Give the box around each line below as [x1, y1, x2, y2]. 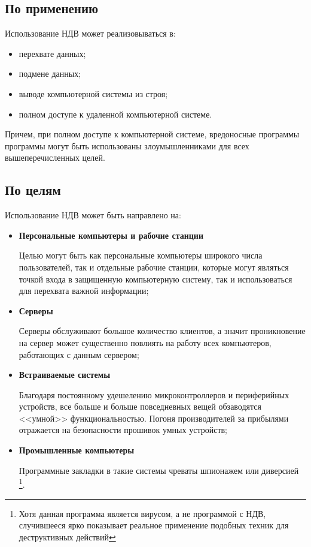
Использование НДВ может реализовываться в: [5, 27, 176, 40]
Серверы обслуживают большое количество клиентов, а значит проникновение [19, 324, 306, 337]
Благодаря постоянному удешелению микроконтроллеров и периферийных [19, 388, 289, 401]
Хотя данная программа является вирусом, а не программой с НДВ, [19, 507, 266, 519]
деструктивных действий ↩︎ [19, 530, 116, 543]
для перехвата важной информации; [19, 284, 149, 297]
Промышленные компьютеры [19, 444, 135, 456]
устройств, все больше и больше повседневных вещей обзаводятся [19, 400, 261, 413]
